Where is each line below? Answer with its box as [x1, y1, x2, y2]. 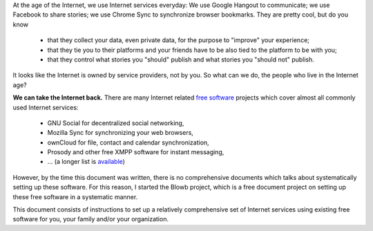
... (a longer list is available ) [47, 158, 126, 166]
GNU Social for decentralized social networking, [47, 118, 184, 127]
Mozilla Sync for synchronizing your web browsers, [47, 129, 193, 137]
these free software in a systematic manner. [12, 192, 138, 201]
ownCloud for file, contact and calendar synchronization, [47, 138, 210, 147]
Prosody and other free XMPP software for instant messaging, [47, 148, 224, 156]
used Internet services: [12, 103, 79, 111]
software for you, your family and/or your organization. [12, 215, 169, 223]
